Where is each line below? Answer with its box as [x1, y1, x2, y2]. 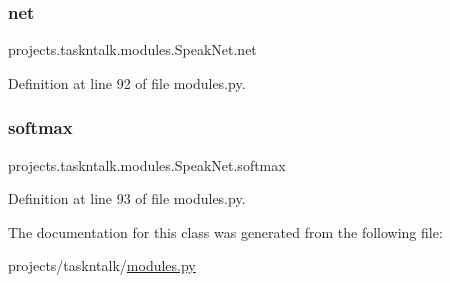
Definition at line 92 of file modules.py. [8, 72, 246, 93]
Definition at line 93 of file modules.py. [8, 188, 246, 209]
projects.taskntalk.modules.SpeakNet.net [8, 39, 257, 60]
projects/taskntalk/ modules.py [8, 255, 196, 276]
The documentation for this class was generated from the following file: [8, 221, 443, 242]
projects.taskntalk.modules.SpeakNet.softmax [8, 154, 286, 175]
